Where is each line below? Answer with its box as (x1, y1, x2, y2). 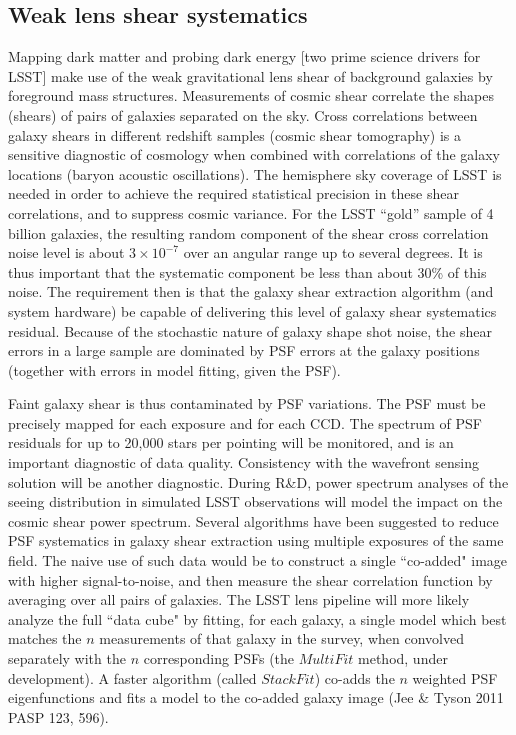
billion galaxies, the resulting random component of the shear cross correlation (8, 222, 489, 243)
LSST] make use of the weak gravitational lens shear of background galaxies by (8, 65, 493, 86)
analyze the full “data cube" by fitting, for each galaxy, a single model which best (8, 608, 507, 629)
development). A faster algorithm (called (8, 667, 257, 688)
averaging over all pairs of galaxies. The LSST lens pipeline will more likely (8, 589, 470, 610)
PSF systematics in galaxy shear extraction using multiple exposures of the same (8, 530, 504, 551)
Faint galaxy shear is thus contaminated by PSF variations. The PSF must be (8, 393, 486, 414)
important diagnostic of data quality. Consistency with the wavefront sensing (8, 452, 480, 473)
